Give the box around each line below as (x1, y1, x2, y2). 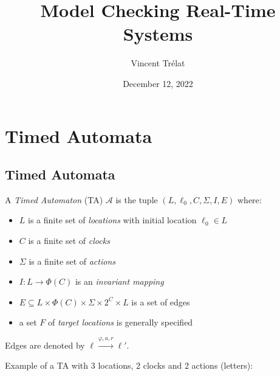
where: (237, 193, 262, 206)
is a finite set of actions (29, 254, 115, 267)
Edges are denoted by (5, 338, 85, 351)
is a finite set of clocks (28, 234, 110, 247)
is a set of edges (131, 295, 190, 308)
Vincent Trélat (131, 57, 185, 69)
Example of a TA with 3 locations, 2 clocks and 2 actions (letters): (5, 359, 253, 372)
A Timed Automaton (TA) (5, 193, 103, 206)
